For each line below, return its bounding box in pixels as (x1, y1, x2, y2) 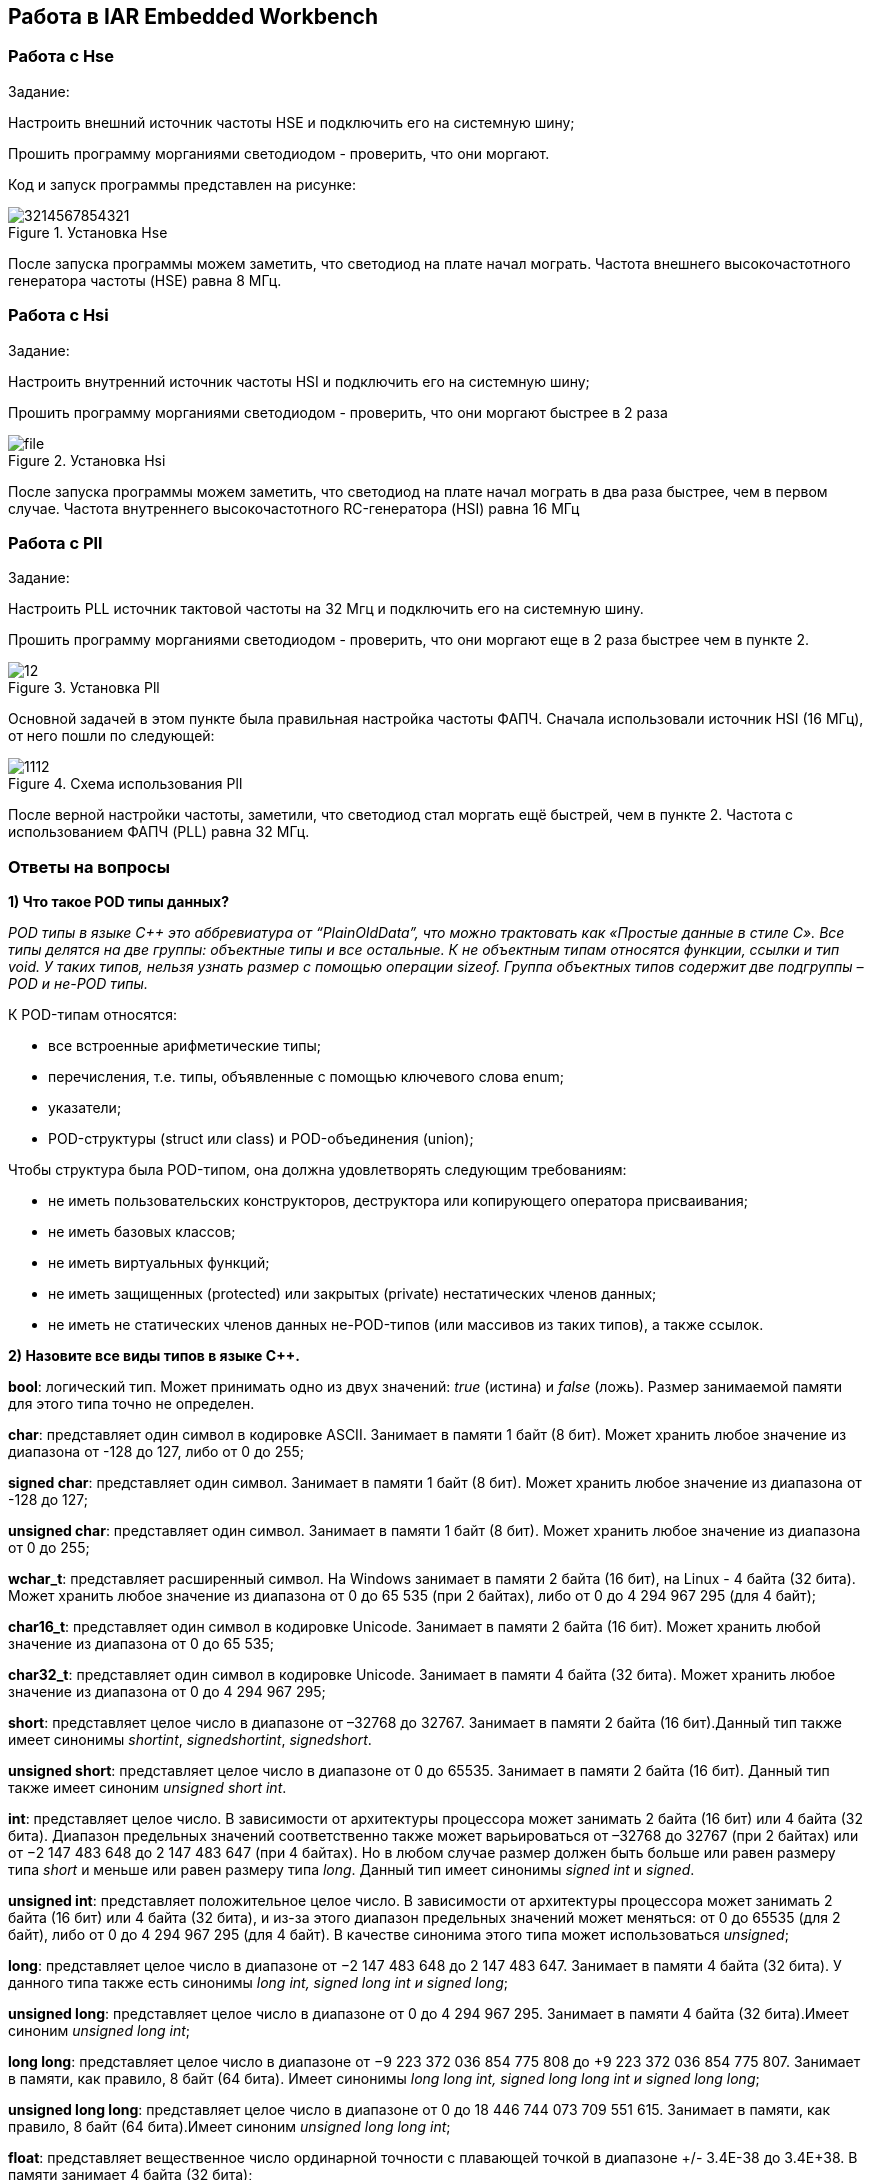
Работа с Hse (8, 46, 115, 67)
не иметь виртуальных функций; (48, 1254, 270, 1272)
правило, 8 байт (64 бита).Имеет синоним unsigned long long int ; (8, 2118, 451, 2136)
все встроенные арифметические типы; (48, 1037, 321, 1055)
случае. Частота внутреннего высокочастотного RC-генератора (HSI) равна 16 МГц (8, 499, 580, 517)
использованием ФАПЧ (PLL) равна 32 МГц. (8, 823, 310, 841)
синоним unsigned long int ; (8, 2022, 191, 2040)
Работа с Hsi (8, 305, 109, 326)
